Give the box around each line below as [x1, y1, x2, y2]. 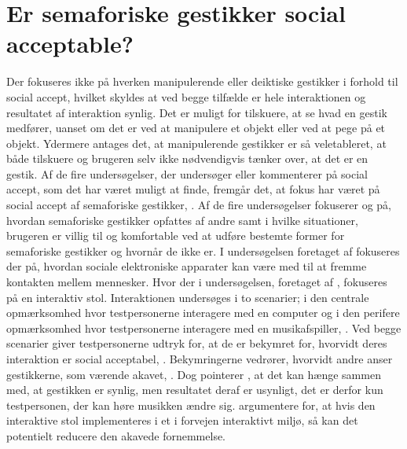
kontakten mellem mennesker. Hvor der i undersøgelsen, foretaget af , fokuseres [6, 274, 387, 290]
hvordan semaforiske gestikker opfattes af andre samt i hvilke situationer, [6, 212, 358, 228]
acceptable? [6, 28, 134, 60]
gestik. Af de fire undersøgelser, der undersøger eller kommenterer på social [6, 165, 368, 182]
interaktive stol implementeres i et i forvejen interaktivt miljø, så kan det [6, 412, 358, 429]
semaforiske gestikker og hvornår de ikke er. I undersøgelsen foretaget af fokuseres [6, 242, 400, 259]
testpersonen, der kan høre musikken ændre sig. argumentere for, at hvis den [6, 396, 376, 413]
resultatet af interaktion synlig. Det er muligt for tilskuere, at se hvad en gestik [6, 104, 387, 120]
